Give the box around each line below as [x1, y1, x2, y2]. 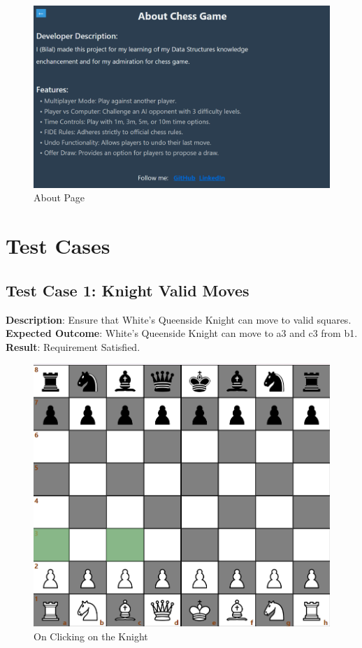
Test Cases [6, 231, 110, 260]
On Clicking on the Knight [34, 628, 148, 643]
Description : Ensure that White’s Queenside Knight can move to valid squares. [6, 312, 352, 326]
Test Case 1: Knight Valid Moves [6, 279, 249, 301]
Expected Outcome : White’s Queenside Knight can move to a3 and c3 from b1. [6, 326, 358, 340]
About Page [34, 190, 85, 205]
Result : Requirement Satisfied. [6, 339, 140, 354]
